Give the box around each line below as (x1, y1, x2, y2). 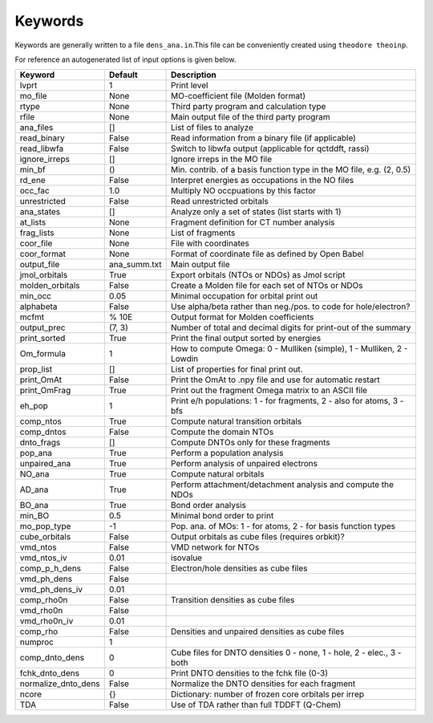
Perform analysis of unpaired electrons (171, 458, 318, 469)
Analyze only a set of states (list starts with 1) (171, 206, 342, 217)
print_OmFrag (19, 385, 71, 396)
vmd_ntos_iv (19, 552, 67, 563)
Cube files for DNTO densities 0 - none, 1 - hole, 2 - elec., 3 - (171, 647, 402, 658)
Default (108, 69, 138, 80)
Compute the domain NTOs (171, 426, 274, 437)
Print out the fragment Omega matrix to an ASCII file (171, 385, 368, 396)
